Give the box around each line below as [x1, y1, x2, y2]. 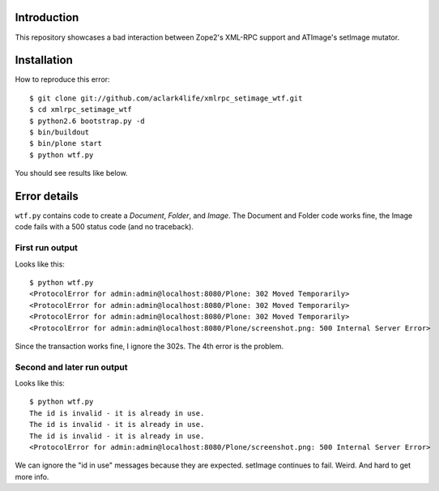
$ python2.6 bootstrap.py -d [29, 116, 145, 126]
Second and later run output [15, 361, 129, 373]
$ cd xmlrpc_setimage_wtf [29, 105, 133, 114]
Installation [15, 53, 73, 67]
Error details [15, 189, 79, 203]
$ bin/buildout [29, 127, 90, 137]
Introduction [15, 11, 79, 24]
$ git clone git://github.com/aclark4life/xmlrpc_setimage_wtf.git [29, 93, 303, 103]
